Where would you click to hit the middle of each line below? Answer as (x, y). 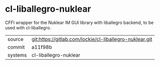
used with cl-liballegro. (28, 27)
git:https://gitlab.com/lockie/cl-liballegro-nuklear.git (92, 39)
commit (16, 47)
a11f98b (42, 47)
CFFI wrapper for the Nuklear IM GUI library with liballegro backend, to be (80, 22)
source (15, 39)
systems (17, 55)
